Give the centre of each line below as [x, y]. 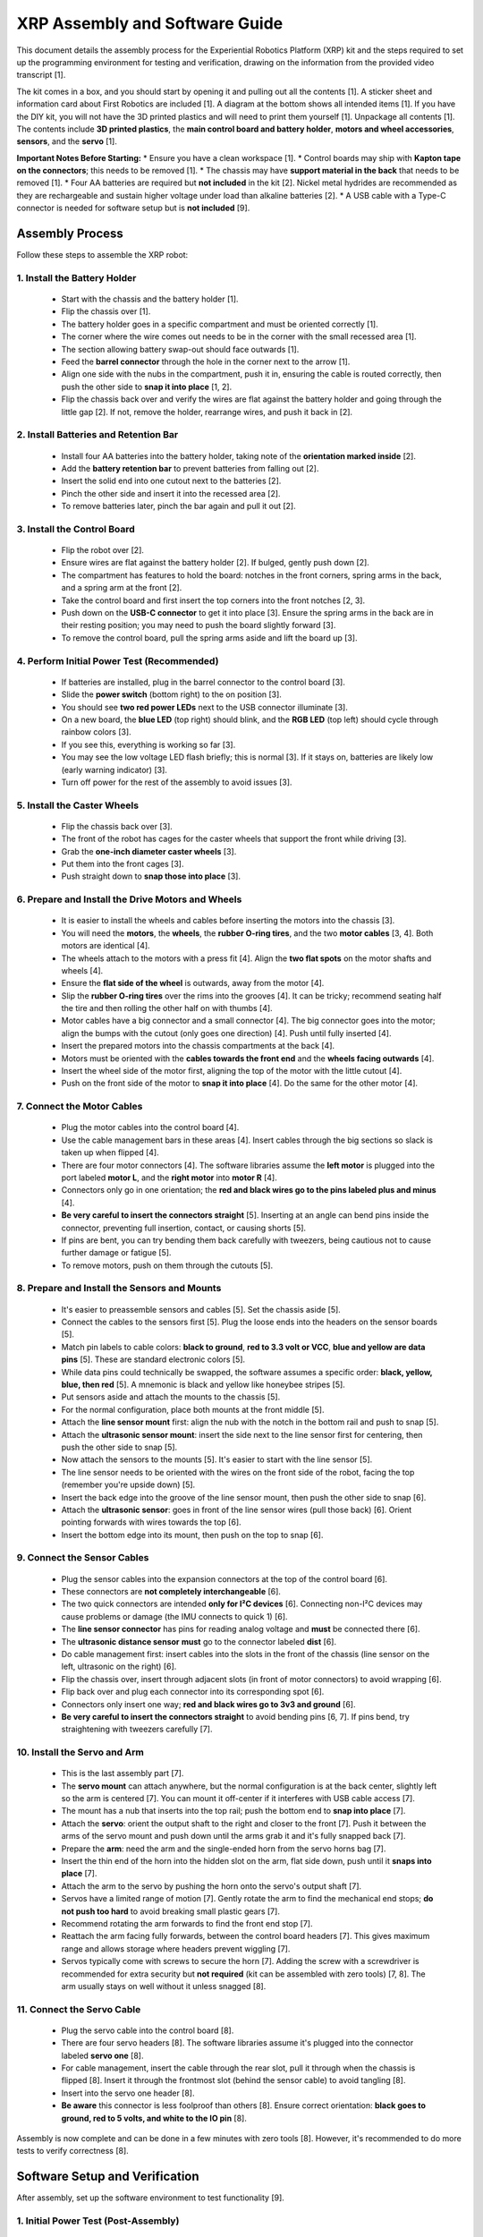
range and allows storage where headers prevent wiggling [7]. [176, 1948]
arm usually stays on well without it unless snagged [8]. [164, 1986]
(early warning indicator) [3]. [114, 770]
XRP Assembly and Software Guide [150, 23]
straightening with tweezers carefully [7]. [137, 1729]
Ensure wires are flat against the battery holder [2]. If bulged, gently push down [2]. [216, 563]
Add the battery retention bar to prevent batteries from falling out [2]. [190, 468]
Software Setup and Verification [108, 2177]
